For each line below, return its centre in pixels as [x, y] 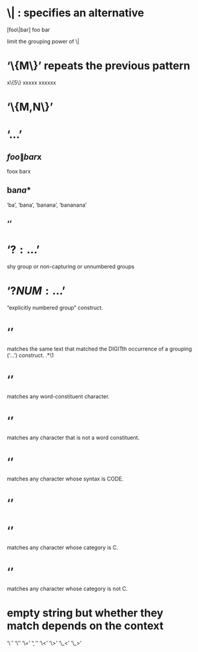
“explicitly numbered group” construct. [55, 308]
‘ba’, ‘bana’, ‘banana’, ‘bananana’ [47, 205]
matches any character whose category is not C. [67, 589]
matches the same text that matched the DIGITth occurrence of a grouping [99, 349]
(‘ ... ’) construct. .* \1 [30, 355]
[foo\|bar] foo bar [28, 30]
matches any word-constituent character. [58, 396]
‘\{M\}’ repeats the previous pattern [99, 66]
